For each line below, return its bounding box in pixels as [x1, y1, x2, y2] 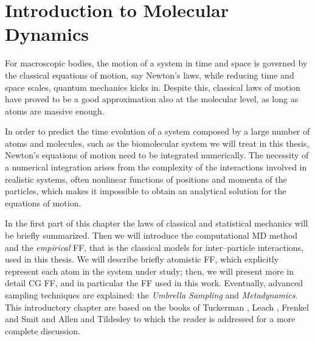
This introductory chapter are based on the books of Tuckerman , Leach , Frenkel [5, 300, 309, 313]
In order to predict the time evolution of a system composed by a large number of [5, 125, 310, 138]
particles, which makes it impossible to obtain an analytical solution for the [5, 185, 286, 197]
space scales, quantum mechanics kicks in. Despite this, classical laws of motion [5, 80, 300, 93]
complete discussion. [5, 324, 80, 337]
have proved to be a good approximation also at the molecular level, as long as [5, 93, 299, 105]
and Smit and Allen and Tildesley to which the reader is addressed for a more [5, 312, 296, 325]
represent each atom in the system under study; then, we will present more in [5, 264, 294, 277]
